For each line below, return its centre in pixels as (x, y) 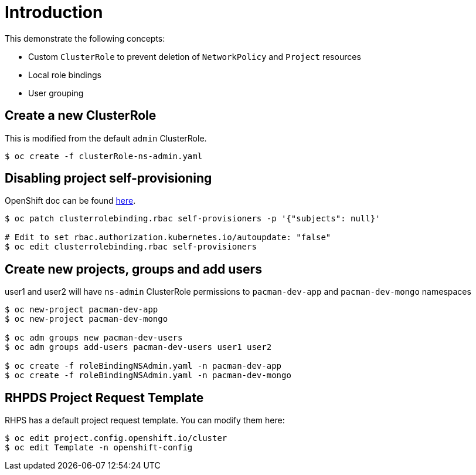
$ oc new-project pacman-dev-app (81, 310)
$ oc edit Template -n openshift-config (99, 448)
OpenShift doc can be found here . (70, 201)
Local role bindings (65, 75)
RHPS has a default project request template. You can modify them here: (145, 420)
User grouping (56, 93)
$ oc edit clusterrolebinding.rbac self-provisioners (131, 247)
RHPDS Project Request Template (104, 397)
